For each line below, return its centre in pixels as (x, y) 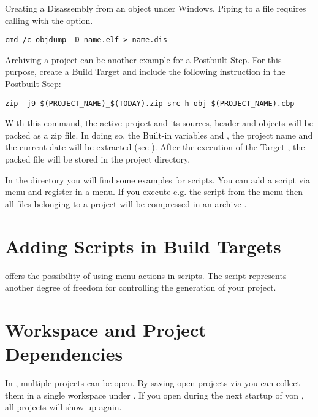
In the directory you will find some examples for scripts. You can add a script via (157, 179)
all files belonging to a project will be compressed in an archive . (126, 203)
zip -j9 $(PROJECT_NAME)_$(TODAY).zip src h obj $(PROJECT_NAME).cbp (150, 103)
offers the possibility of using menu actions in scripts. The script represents (146, 275)
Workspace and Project (106, 329)
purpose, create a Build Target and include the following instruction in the (145, 71)
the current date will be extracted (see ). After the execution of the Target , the (155, 147)
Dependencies (64, 354)
